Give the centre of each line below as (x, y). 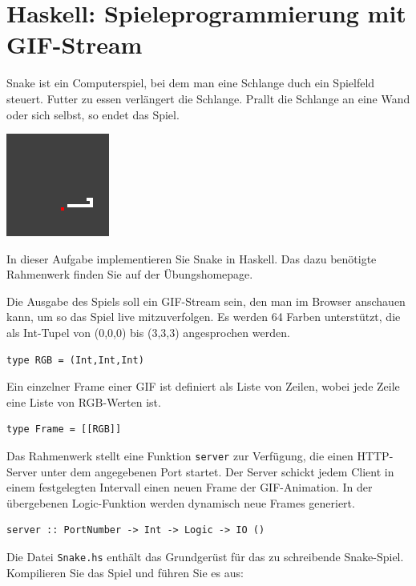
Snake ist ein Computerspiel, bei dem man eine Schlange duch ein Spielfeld (191, 83)
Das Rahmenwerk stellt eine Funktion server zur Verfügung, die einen (180, 456)
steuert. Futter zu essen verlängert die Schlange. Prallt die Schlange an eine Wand (208, 98)
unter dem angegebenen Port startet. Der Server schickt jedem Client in (217, 471)
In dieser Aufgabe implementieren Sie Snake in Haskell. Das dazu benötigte (192, 258)
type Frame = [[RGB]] (64, 429)
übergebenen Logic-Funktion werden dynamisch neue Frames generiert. (181, 502)
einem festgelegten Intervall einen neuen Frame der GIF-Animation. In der (190, 487)
